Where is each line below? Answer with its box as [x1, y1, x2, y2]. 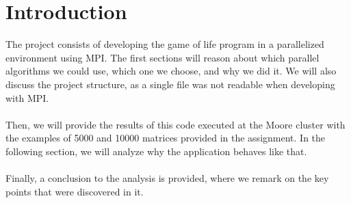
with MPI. [5, 90, 49, 105]
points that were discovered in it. [5, 184, 144, 198]
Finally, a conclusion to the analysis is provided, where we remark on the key [5, 171, 329, 185]
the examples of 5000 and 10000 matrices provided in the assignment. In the [5, 131, 326, 145]
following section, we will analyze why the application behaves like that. [5, 144, 307, 158]
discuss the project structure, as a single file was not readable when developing [5, 77, 335, 91]
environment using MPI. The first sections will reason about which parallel [5, 50, 320, 64]
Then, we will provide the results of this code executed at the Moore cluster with [5, 117, 346, 131]
